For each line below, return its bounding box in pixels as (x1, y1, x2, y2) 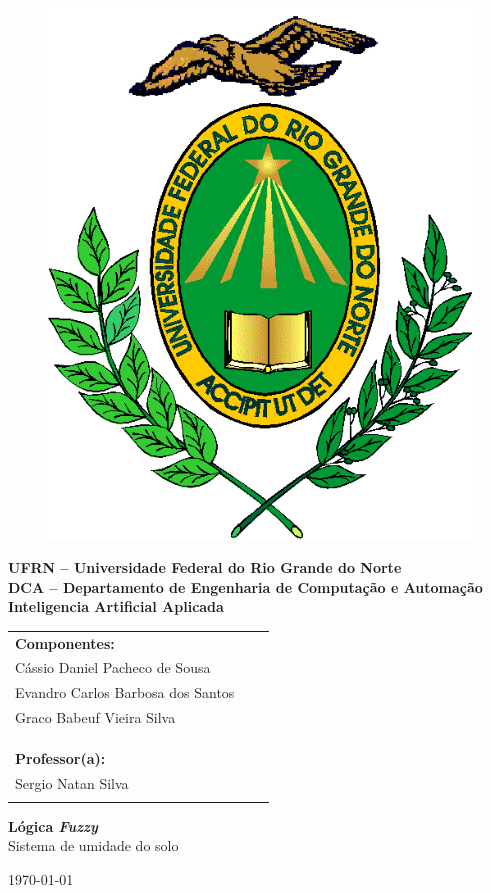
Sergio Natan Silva (15, 772, 129, 793)
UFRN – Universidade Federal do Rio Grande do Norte (8, 557, 402, 578)
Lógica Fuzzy (8, 815, 98, 836)
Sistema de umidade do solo (8, 835, 179, 856)
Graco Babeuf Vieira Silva (15, 707, 176, 728)
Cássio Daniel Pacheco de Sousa (15, 657, 211, 678)
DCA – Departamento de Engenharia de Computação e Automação (8, 576, 483, 597)
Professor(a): (15, 747, 106, 768)
